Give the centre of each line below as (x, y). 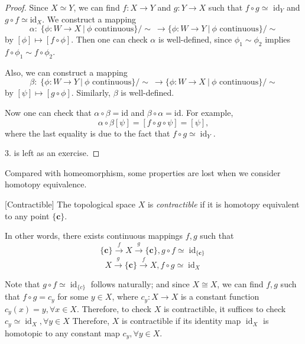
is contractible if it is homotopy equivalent (223, 204)
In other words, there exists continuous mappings (94, 236)
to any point (27, 215)
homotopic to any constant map (62, 332)
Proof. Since (27, 7)
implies (278, 39)
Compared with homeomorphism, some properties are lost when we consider (143, 172)
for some (73, 296)
